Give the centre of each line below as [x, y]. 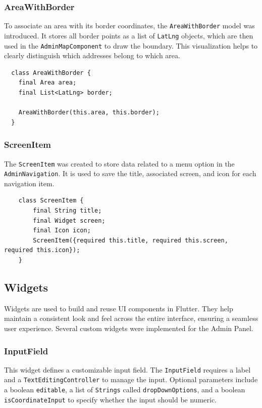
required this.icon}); [42, 250]
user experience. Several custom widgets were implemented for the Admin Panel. [129, 328]
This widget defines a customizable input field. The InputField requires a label [127, 369]
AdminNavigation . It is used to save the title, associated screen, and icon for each [130, 173]
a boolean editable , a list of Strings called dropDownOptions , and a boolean [125, 390]
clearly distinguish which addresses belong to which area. [92, 55]
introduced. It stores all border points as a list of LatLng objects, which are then [129, 35]
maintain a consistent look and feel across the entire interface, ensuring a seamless [131, 318]
